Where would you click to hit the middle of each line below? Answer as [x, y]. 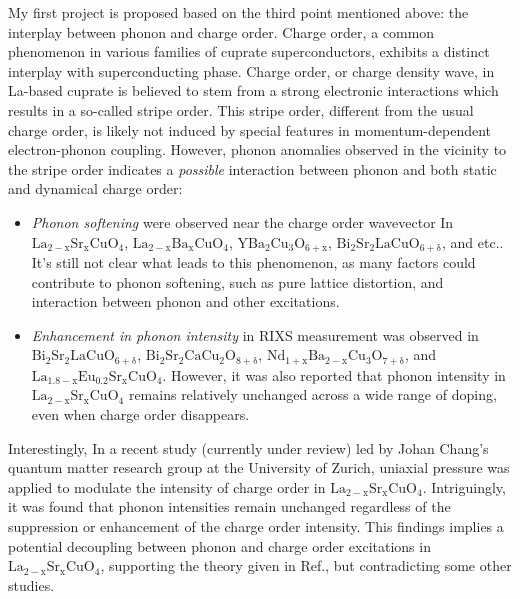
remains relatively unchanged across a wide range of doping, [312, 394]
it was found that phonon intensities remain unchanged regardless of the [229, 506]
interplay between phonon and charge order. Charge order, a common [221, 31]
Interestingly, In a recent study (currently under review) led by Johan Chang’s [248, 447]
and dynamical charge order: [95, 188]
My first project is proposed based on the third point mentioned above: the [238, 12]
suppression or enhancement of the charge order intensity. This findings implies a [256, 525]
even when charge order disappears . [140, 414]
